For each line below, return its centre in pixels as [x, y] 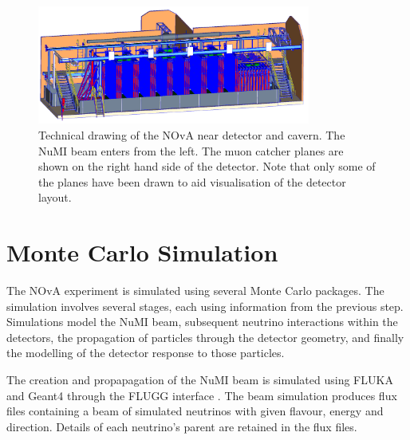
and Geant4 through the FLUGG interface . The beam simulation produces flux [202, 395]
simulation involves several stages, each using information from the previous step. [205, 306]
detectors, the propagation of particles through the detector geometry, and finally [205, 337]
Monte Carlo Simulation [142, 252]
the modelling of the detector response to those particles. [146, 353]
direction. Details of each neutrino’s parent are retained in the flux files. [182, 426]
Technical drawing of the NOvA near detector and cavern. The [192, 134]
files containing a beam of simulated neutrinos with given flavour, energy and [195, 411]
